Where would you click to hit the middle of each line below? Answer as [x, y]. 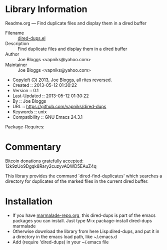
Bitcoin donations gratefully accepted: [44, 161]
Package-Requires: [25, 127]
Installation [29, 202]
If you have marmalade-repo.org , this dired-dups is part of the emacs [84, 215]
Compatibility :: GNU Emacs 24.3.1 [47, 117]
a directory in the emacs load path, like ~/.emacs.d [65, 236]
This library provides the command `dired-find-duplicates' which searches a [84, 176]
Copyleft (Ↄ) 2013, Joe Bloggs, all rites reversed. [62, 80]
